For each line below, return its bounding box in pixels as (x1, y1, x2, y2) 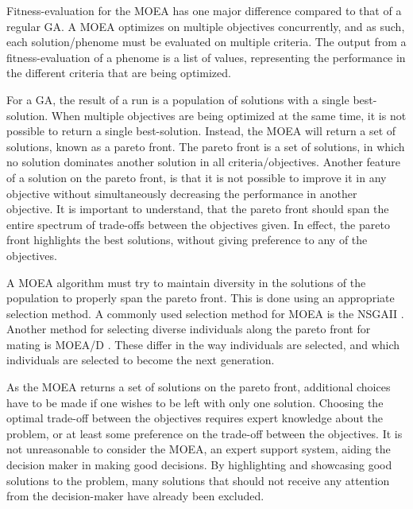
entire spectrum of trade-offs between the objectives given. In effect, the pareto (6, 216, 390, 232)
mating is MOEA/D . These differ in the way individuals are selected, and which (6, 336, 400, 352)
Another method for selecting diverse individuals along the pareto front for (6, 321, 371, 337)
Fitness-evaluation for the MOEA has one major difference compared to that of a (6, 2, 402, 18)
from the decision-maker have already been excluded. (6, 488, 264, 504)
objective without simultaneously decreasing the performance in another (6, 185, 357, 201)
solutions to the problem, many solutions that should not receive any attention (6, 472, 390, 488)
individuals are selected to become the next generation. (6, 352, 275, 368)
